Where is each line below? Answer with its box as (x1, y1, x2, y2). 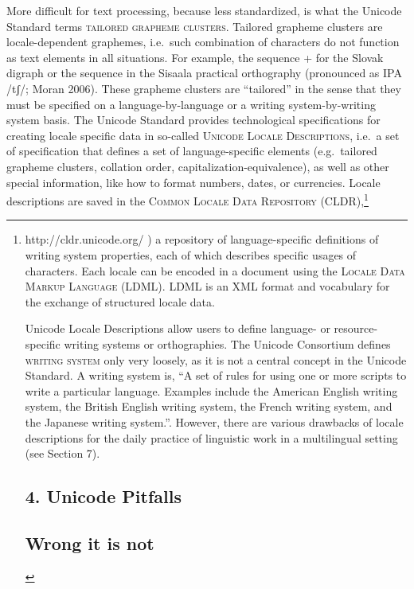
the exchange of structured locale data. (25, 293, 215, 310)
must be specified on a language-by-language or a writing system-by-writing (6, 96, 376, 112)
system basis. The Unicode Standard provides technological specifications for (6, 111, 381, 128)
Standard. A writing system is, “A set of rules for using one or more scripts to (25, 367, 407, 384)
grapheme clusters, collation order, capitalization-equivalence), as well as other (6, 158, 389, 174)
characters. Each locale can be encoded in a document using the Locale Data (25, 262, 405, 279)
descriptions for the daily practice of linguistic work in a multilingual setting (25, 429, 398, 446)
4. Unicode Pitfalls (25, 484, 182, 509)
